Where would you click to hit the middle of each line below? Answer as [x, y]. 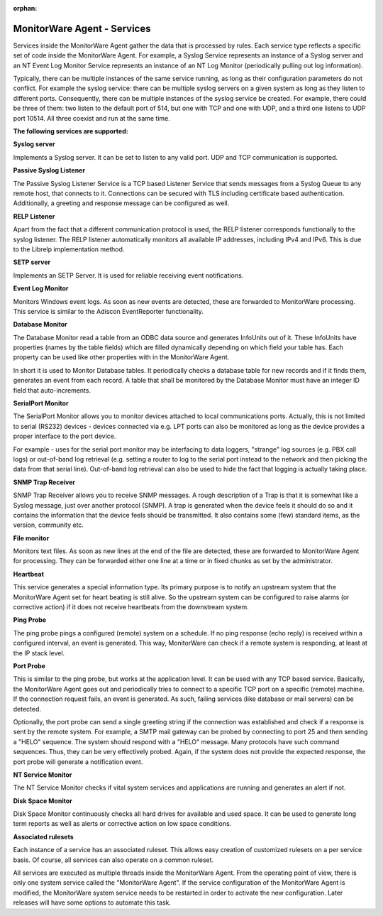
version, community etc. [49, 525]
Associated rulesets [43, 836]
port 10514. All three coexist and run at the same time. [91, 118]
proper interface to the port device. [65, 436]
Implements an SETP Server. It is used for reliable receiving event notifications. [128, 275]
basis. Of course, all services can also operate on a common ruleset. [113, 860]
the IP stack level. [39, 653]
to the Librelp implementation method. [69, 249]
